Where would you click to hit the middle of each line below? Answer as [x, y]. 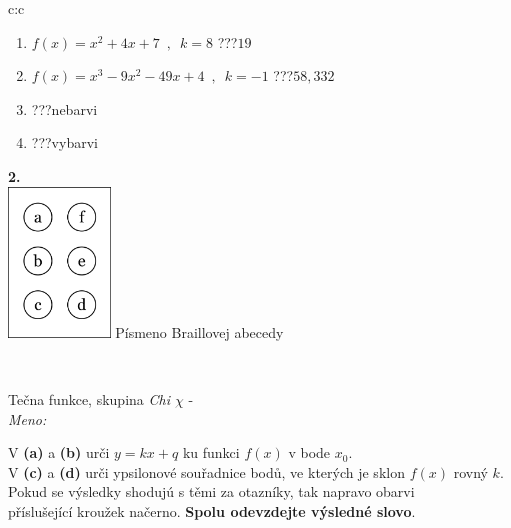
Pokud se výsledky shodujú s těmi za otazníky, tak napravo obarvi [211, 491]
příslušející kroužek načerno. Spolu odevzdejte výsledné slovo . [212, 510]
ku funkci [211, 452]
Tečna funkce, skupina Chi [89, 398]
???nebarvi [64, 108]
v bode [309, 452]
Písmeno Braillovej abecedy [199, 331]
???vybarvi [64, 142]
